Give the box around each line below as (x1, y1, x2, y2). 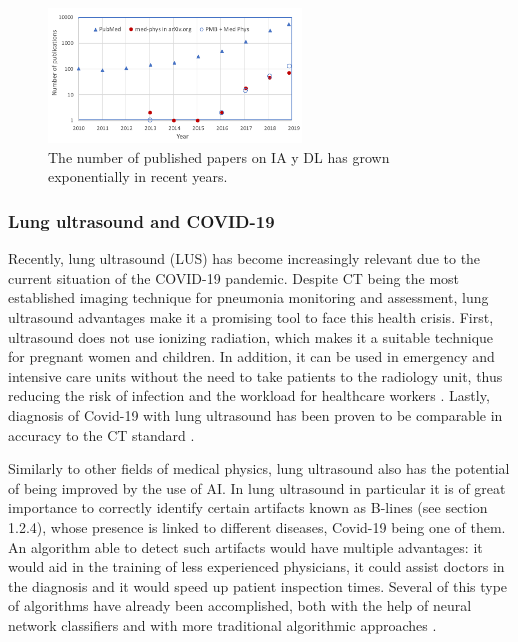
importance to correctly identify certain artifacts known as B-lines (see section (8, 497, 488, 518)
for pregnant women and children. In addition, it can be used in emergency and (8, 346, 495, 367)
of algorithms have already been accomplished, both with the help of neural (8, 595, 472, 616)
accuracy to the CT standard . (8, 424, 195, 445)
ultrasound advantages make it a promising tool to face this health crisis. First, (8, 307, 494, 327)
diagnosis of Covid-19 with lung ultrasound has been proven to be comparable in (8, 404, 503, 425)
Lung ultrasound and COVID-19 (8, 208, 275, 233)
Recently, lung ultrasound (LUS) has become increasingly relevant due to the (8, 248, 481, 269)
